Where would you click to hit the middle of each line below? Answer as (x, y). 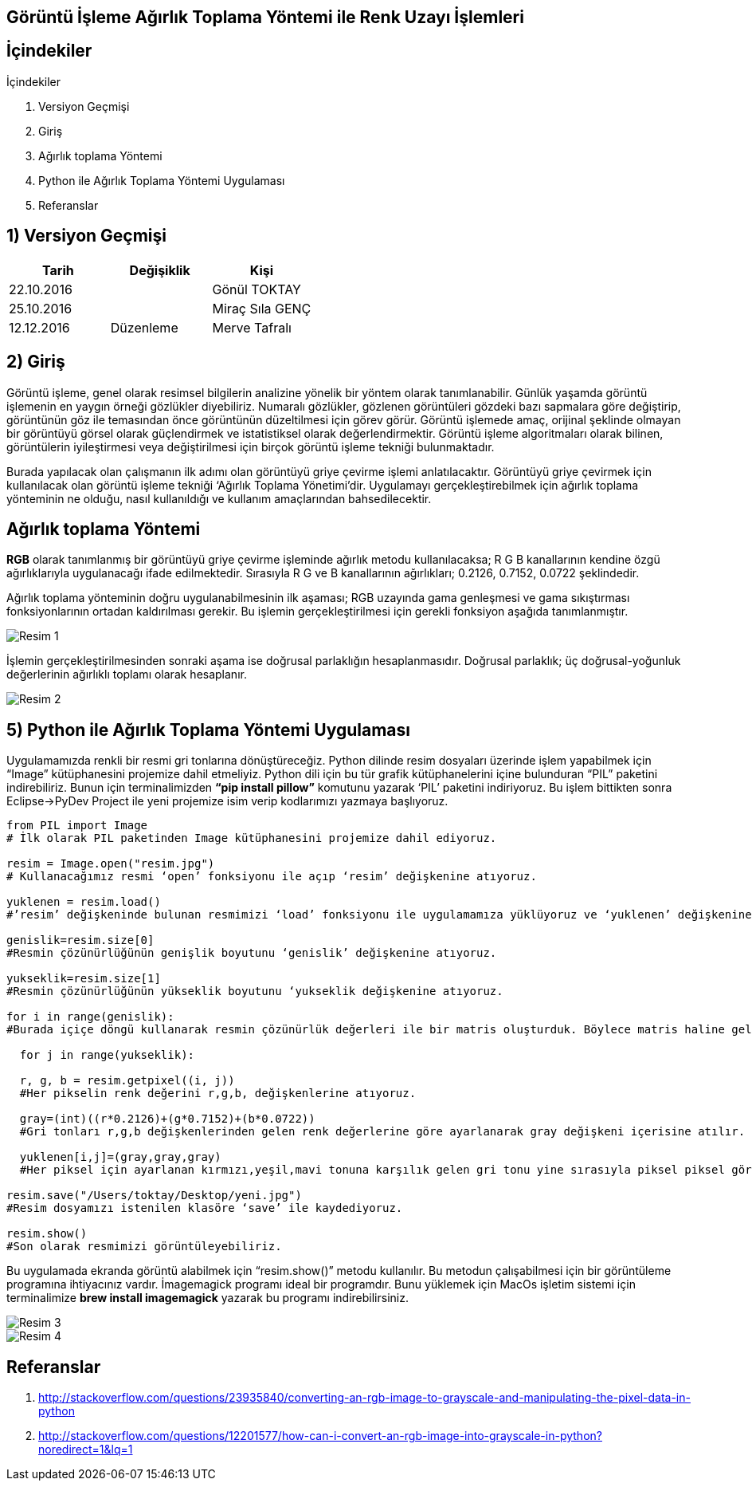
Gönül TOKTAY (257, 289)
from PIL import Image (77, 826)
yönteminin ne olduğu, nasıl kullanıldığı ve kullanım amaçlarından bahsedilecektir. (219, 498)
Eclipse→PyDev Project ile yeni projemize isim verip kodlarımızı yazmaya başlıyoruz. (227, 801)
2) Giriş (36, 362)
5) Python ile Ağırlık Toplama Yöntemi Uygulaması (208, 730)
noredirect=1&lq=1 (86, 1450)
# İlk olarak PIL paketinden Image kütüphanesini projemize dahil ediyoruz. (252, 838)
